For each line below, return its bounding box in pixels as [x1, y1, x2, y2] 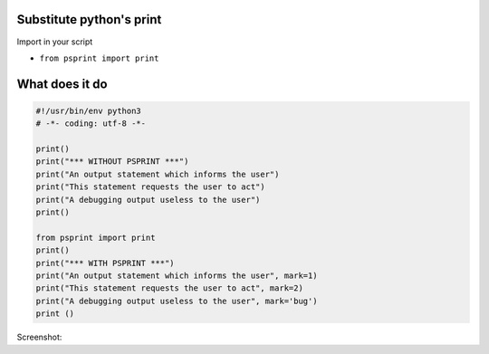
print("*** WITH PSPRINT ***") [35, 258, 176, 268]
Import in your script [16, 36, 93, 47]
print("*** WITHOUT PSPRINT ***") [35, 157, 189, 167]
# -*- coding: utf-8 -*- [35, 119, 147, 129]
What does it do [16, 76, 108, 91]
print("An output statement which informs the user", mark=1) [35, 270, 318, 281]
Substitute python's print [16, 12, 162, 27]
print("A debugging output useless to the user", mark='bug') [35, 295, 318, 306]
